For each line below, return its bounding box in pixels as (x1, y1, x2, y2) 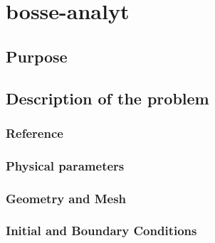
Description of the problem (6, 87, 209, 109)
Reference (6, 124, 63, 141)
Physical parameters (6, 156, 125, 174)
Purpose (6, 45, 68, 67)
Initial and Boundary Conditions (6, 222, 197, 239)
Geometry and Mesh (6, 189, 127, 207)
